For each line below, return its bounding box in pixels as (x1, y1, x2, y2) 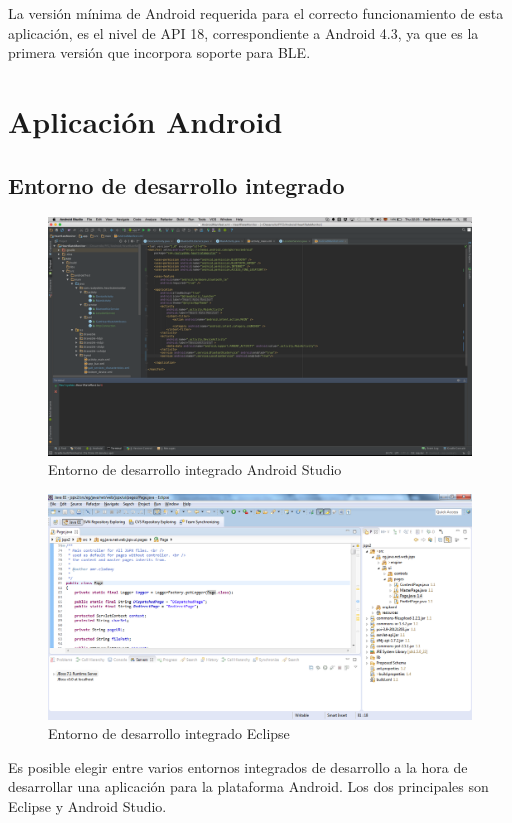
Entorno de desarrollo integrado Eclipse (48, 723, 290, 744)
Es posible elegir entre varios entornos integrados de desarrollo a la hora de (8, 756, 468, 777)
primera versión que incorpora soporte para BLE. (8, 42, 311, 63)
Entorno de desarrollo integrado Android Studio (48, 459, 342, 480)
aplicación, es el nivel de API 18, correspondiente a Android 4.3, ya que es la (8, 22, 479, 43)
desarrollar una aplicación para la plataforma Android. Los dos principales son (8, 776, 489, 797)
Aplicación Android (8, 100, 283, 141)
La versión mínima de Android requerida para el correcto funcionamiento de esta (8, 3, 504, 23)
